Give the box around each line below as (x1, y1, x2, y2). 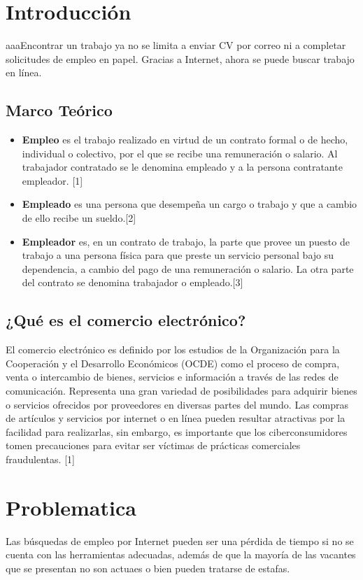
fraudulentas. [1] (6, 452, 75, 466)
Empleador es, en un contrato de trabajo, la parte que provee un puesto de (22, 234, 350, 248)
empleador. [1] (22, 173, 83, 188)
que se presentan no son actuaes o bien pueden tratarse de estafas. (6, 560, 290, 575)
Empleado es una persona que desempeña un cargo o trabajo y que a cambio (22, 197, 357, 211)
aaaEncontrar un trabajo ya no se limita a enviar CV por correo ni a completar (6, 38, 346, 52)
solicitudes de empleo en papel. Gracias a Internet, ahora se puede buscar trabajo (6, 51, 355, 66)
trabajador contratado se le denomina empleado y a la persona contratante (22, 160, 343, 174)
